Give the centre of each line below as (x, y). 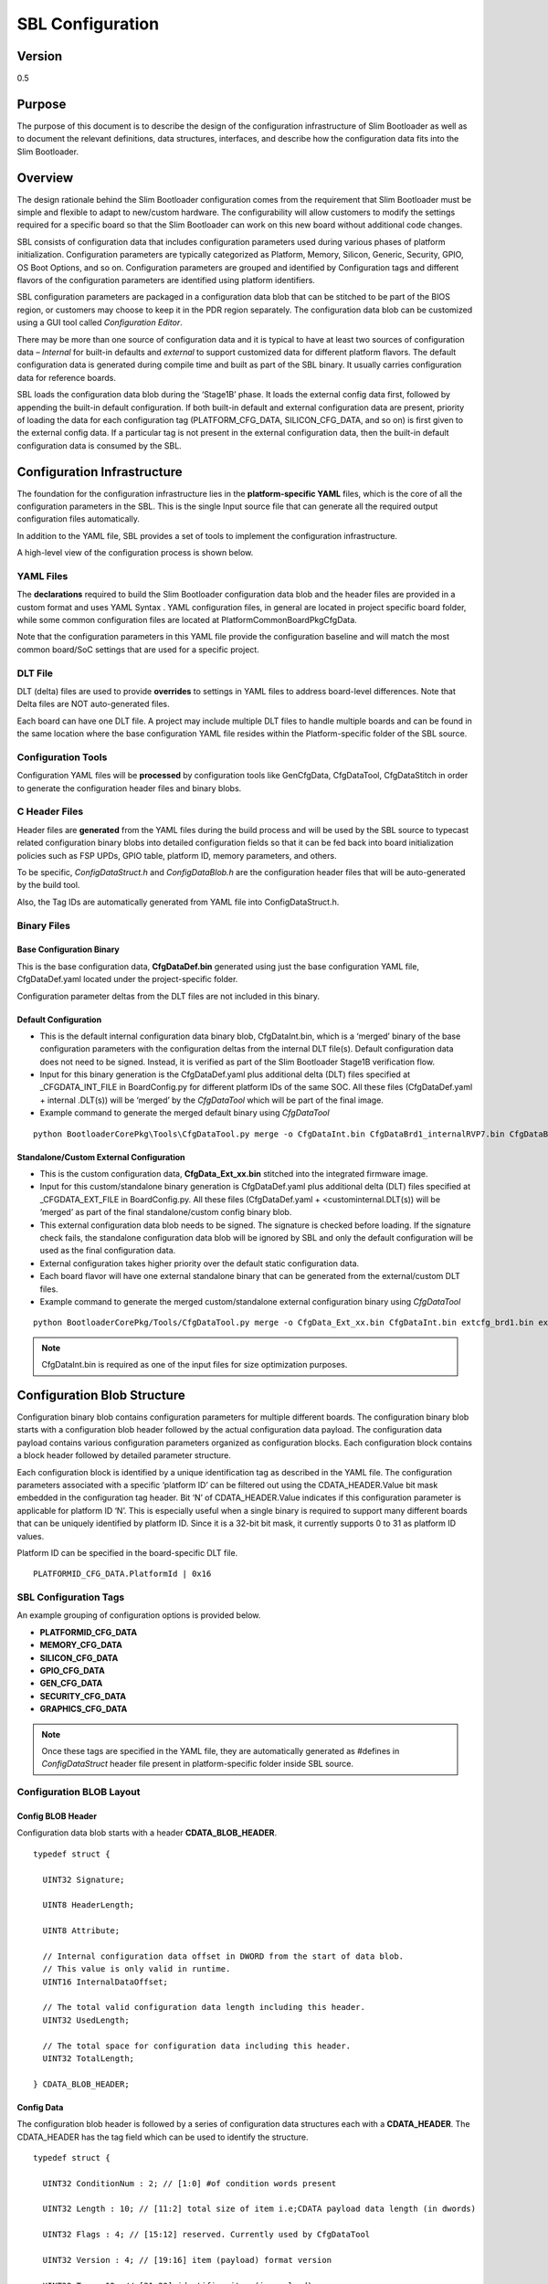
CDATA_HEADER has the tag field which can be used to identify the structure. (163, 2137)
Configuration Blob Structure (101, 1395)
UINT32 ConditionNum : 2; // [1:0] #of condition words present (190, 2183)
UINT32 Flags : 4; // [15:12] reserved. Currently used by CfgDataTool (206, 2235)
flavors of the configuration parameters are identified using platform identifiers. (166, 280)
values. (31, 1536)
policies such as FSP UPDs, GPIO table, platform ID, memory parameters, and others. (177, 855)
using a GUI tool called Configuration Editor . (100, 323)
